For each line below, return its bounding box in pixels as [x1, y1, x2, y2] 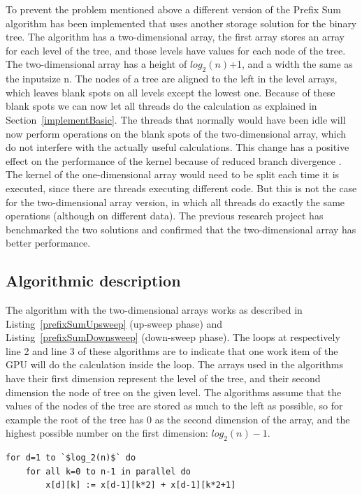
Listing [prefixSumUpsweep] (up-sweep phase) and [6, 316, 223, 330]
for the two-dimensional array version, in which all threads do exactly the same [6, 194, 345, 209]
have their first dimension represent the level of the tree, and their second [6, 371, 321, 386]
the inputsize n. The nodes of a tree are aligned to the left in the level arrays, [6, 71, 338, 86]
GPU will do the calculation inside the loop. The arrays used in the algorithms [6, 357, 343, 372]
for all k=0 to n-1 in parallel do [25, 466, 191, 477]
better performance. [6, 235, 91, 250]
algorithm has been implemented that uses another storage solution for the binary [6, 15, 357, 30]
